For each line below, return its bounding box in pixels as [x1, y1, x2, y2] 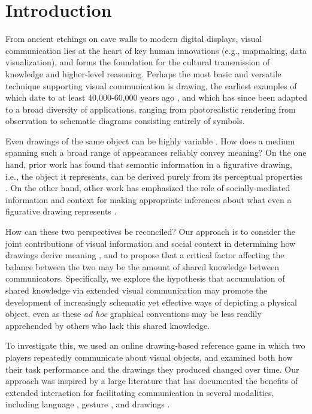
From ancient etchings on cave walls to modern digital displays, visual [5, 32, 262, 45]
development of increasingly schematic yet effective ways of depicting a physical [5, 295, 297, 308]
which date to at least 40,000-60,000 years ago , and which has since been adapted [5, 91, 307, 104]
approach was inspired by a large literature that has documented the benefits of [5, 374, 298, 387]
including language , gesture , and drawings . [5, 398, 170, 410]
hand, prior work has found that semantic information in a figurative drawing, [5, 158, 292, 171]
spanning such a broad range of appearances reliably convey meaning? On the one [5, 146, 307, 159]
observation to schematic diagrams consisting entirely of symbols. [5, 114, 245, 127]
